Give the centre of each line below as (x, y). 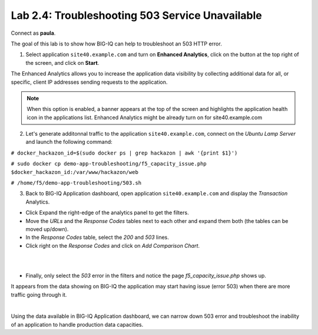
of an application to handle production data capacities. (77, 324)
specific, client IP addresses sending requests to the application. (89, 82)
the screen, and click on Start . (62, 63)
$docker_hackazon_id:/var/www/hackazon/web (74, 172)
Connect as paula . (33, 33)
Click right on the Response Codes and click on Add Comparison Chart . (113, 245)
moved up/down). (47, 229)
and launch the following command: (69, 142)
